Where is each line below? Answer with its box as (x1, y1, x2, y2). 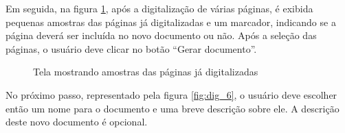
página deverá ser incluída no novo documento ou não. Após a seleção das (5, 28, 317, 43)
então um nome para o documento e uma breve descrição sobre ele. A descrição (5, 101, 340, 115)
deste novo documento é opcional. (5, 114, 148, 129)
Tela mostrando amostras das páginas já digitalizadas (33, 64, 258, 79)
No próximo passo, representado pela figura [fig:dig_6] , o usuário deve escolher (5, 87, 337, 101)
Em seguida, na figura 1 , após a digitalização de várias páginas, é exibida (5, 1, 313, 15)
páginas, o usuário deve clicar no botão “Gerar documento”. (5, 41, 257, 56)
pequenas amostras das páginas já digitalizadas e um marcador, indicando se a (5, 14, 336, 29)
